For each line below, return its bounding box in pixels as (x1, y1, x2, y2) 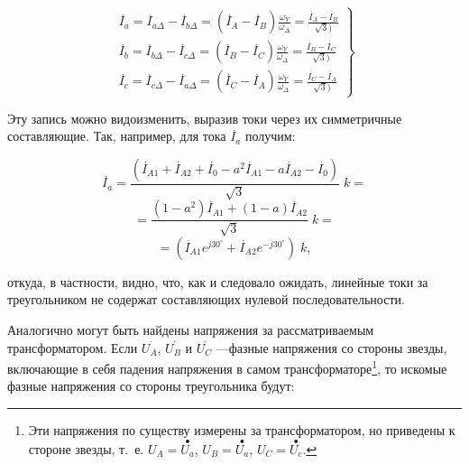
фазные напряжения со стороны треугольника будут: (7, 376, 295, 395)
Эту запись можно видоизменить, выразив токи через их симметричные (7, 108, 402, 127)
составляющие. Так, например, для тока (7, 126, 226, 145)
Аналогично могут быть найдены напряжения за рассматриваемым (7, 320, 374, 339)
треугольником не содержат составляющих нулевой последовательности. (7, 290, 405, 309)
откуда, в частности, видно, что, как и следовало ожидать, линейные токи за (7, 272, 428, 291)
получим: (244, 126, 296, 145)
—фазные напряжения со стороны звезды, (216, 338, 447, 357)
